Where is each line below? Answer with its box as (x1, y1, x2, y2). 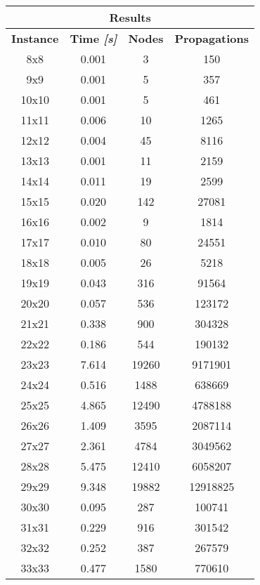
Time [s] (70, 30, 117, 46)
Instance (11, 30, 59, 46)
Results (109, 9, 151, 25)
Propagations (174, 30, 249, 46)
